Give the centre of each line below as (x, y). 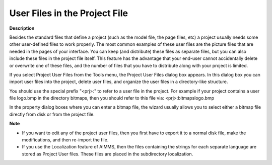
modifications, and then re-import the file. (65, 140)
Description (22, 28)
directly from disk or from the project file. (52, 114)
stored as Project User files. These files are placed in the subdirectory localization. (108, 154)
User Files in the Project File (69, 13)
